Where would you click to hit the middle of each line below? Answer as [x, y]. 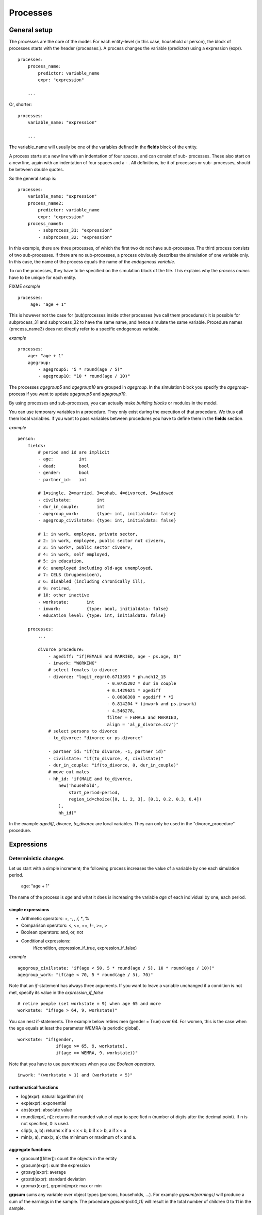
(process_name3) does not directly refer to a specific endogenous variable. [84, 329]
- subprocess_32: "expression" [75, 237]
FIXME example [25, 286]
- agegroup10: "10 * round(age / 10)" [84, 376]
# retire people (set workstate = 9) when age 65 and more [89, 1004]
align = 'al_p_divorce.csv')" [143, 724]
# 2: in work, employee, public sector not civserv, [102, 541]
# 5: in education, [61, 561]
